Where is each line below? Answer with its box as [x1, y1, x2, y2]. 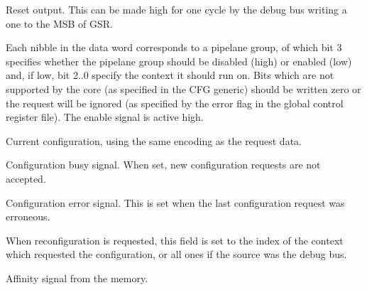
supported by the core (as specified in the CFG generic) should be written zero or [6, 81, 361, 96]
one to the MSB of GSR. [6, 16, 113, 31]
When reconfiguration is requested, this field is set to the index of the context [6, 232, 344, 247]
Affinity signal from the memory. [6, 270, 148, 285]
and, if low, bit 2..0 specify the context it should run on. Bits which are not [6, 68, 334, 82]
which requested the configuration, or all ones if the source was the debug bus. [6, 247, 347, 262]
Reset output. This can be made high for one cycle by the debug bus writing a [6, 2, 347, 16]
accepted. [6, 171, 46, 186]
